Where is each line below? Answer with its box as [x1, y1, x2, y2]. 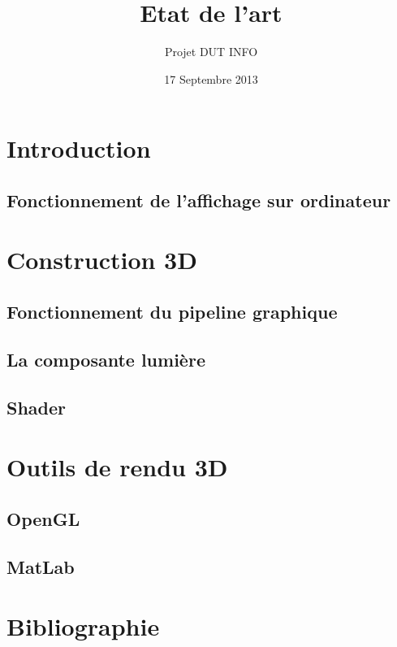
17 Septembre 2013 [164, 70, 258, 87]
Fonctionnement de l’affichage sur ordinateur [6, 187, 391, 212]
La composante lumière [6, 346, 205, 371]
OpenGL [6, 506, 80, 531]
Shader [6, 394, 67, 419]
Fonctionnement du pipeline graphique [6, 299, 338, 324]
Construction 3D [6, 243, 197, 276]
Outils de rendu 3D [6, 450, 228, 484]
